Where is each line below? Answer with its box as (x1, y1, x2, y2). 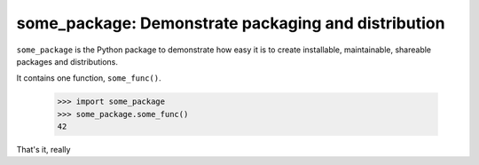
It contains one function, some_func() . (16, 73, 161, 83)
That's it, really (16, 145, 71, 155)
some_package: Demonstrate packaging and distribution (16, 13, 445, 33)
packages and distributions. (16, 56, 119, 67)
